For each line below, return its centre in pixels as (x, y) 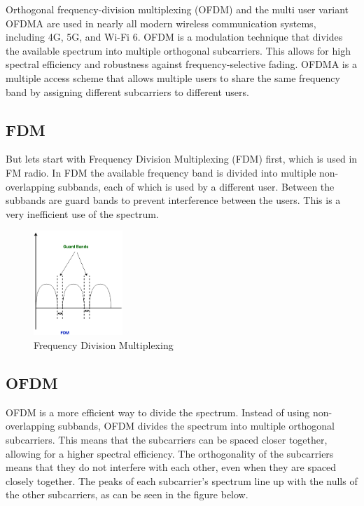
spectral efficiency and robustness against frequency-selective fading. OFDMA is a (181, 64)
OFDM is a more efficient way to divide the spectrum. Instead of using (158, 412)
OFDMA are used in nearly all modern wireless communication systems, (161, 23)
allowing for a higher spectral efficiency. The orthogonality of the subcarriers (170, 453)
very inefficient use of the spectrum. (82, 213)
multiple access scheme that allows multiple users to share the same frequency (173, 77)
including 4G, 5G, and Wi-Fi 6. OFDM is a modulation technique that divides (174, 37)
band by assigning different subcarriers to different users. (127, 91)
